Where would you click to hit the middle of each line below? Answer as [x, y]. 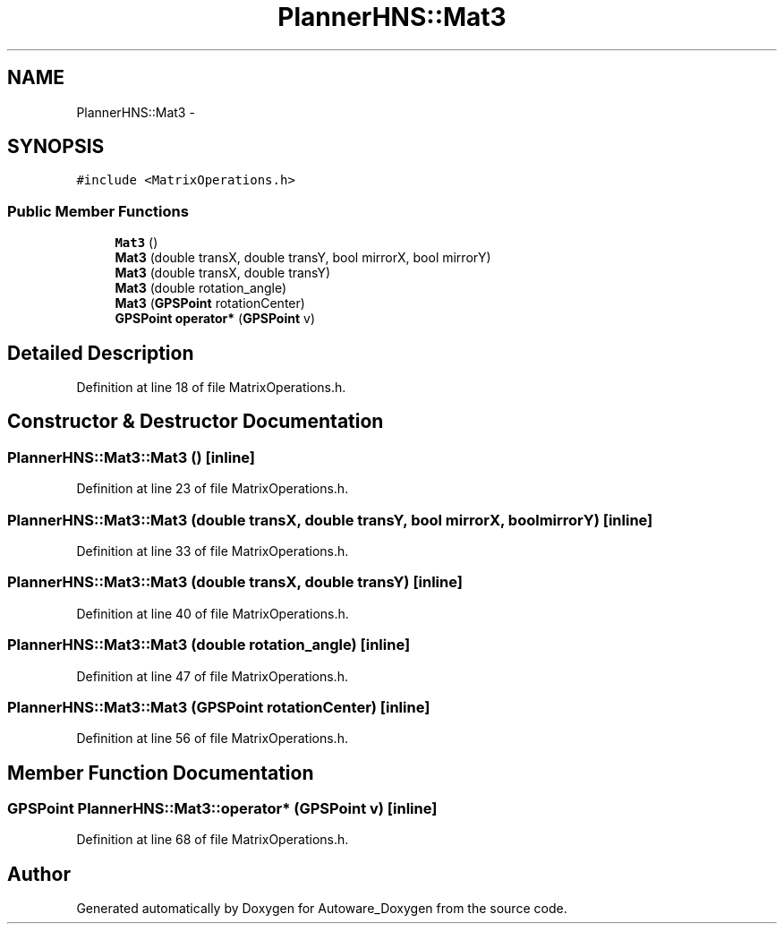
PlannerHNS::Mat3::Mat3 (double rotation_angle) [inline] [209, 645]
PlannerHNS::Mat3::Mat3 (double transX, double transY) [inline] [235, 582]
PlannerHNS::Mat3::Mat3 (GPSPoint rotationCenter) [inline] [219, 707]
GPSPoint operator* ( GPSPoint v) [215, 319]
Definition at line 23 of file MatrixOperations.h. [213, 489]
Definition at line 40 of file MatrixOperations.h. [213, 613]
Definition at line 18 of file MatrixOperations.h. [211, 388]
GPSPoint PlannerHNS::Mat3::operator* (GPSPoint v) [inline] [222, 809]
